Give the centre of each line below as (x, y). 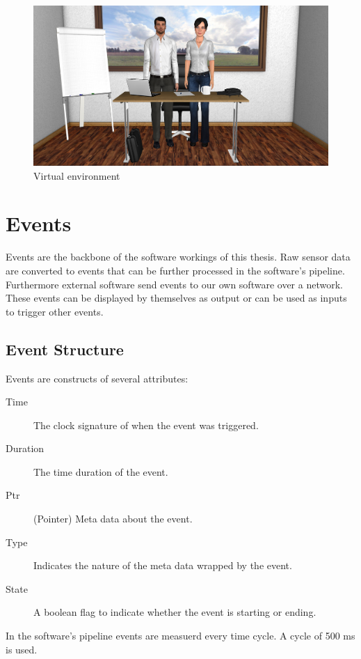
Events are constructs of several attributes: (97, 378)
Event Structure (65, 349)
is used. (22, 649)
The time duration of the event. (101, 471)
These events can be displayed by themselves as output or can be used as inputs (176, 298)
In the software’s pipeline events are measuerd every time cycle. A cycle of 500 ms (180, 636)
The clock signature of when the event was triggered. (146, 425)
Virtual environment (77, 175)
